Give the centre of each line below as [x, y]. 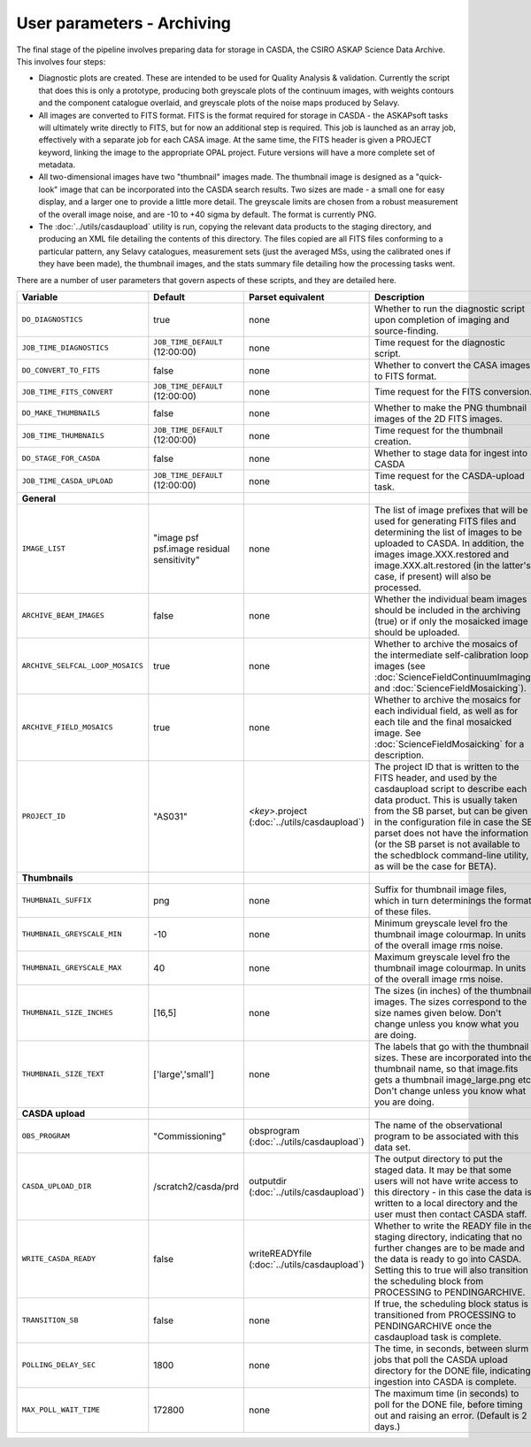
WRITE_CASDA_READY [59, 1259]
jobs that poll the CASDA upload [441, 1359]
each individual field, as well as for [446, 711]
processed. [398, 587]
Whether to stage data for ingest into [451, 453]
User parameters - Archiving [124, 23]
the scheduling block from [429, 1281]
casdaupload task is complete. [438, 1336]
